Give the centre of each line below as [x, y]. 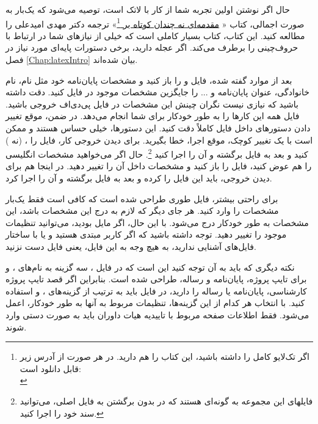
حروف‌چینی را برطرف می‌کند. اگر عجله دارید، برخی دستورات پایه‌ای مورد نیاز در [152, 47]
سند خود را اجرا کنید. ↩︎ [62, 413]
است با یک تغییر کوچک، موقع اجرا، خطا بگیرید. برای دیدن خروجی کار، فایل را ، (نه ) [159, 140]
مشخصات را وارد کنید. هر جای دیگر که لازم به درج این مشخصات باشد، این [142, 210]
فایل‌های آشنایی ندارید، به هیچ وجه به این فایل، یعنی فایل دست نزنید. [131, 246]
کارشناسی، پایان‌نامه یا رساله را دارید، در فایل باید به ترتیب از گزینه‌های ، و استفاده [156, 291]
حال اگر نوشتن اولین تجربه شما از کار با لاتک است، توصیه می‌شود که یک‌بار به [148, 9]
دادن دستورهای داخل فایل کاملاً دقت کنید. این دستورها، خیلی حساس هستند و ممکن [158, 128]
